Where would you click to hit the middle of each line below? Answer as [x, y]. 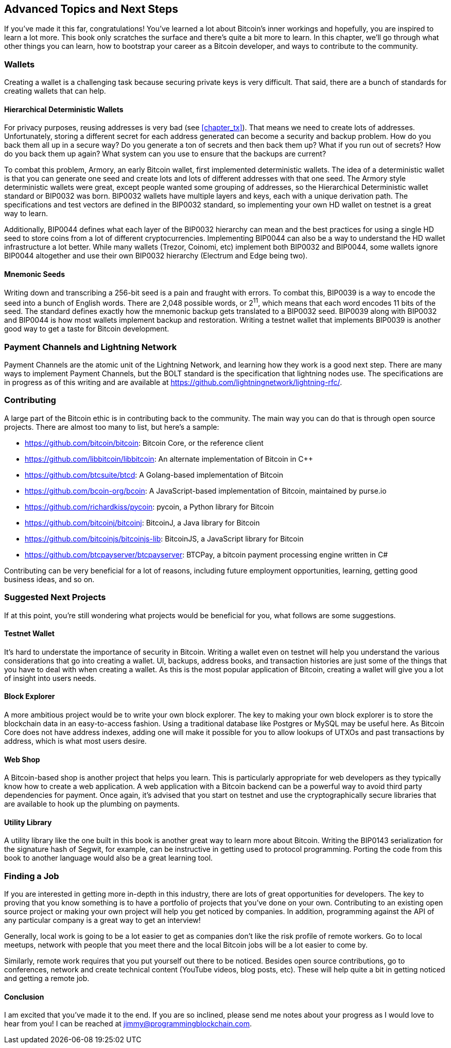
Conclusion [24, 997]
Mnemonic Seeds [35, 274]
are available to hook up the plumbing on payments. [92, 804]
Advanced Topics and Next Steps [91, 9]
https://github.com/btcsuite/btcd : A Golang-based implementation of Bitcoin [154, 475]
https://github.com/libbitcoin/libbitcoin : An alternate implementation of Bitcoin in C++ [169, 459]
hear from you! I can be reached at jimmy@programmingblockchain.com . [128, 1024]
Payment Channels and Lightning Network [91, 347]
